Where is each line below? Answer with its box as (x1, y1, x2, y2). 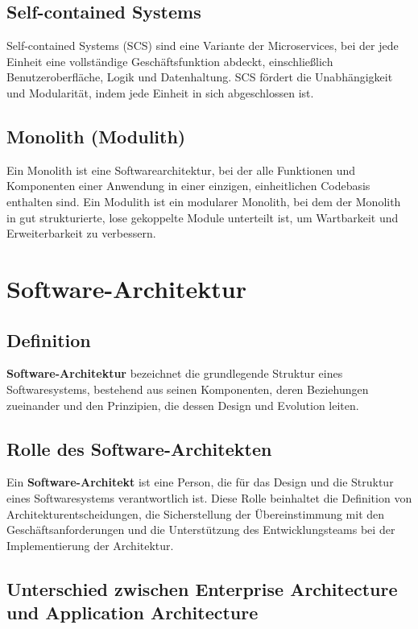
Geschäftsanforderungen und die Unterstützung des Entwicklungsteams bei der (6, 521, 395, 538)
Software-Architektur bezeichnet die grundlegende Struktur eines (6, 365, 343, 382)
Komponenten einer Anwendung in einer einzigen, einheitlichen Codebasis (6, 177, 370, 194)
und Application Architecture (6, 600, 259, 625)
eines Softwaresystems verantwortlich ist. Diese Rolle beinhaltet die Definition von (6, 489, 412, 506)
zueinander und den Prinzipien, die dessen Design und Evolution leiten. (6, 396, 359, 413)
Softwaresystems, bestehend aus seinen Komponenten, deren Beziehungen (6, 380, 369, 397)
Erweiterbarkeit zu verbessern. (6, 225, 156, 242)
